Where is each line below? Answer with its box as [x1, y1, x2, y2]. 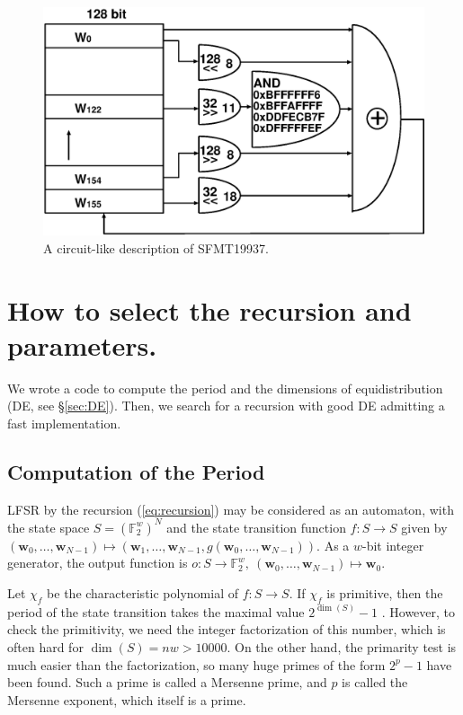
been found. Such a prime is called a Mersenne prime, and [7, 673, 327, 692]
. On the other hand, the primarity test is [227, 637, 457, 656]
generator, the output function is [7, 553, 188, 572]
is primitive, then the [326, 584, 443, 602]
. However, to [381, 602, 456, 621]
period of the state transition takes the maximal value [7, 602, 305, 621]
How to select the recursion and [7, 291, 412, 328]
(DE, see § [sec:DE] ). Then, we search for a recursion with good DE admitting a [7, 396, 445, 415]
